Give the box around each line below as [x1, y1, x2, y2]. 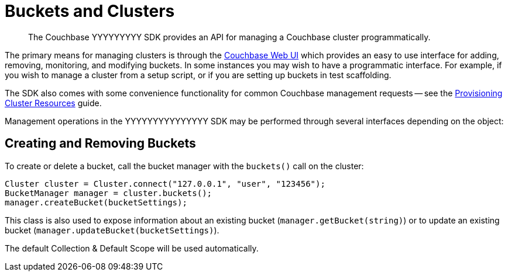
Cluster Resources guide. [5, 97, 102, 108]
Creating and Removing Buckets [5, 136, 196, 151]
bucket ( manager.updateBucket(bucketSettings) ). [5, 225, 219, 235]
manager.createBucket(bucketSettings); [5, 197, 187, 207]
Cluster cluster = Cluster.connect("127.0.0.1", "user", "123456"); [5, 179, 325, 188]
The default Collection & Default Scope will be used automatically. [5, 243, 259, 253]
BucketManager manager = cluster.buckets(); [5, 188, 212, 198]
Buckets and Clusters [5, 1, 175, 21]
